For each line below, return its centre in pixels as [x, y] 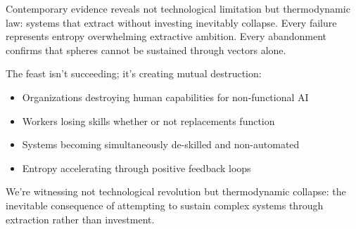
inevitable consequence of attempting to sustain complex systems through [165, 205]
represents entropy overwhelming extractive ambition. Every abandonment [166, 36]
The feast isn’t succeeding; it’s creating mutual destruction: [134, 73]
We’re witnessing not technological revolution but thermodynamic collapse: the [176, 191]
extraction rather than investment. [80, 219]
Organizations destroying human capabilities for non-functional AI [165, 97]
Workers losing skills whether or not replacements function [148, 120]
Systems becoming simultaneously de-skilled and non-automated [161, 144]
